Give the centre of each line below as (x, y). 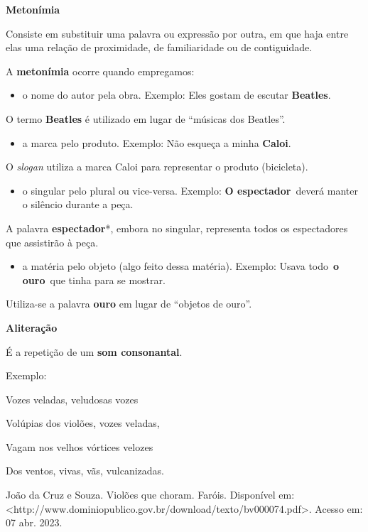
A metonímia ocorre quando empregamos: (100, 71)
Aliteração (32, 327)
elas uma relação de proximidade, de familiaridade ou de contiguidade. (159, 47)
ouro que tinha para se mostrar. (94, 279)
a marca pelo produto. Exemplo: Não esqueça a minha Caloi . (157, 142)
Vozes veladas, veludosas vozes (72, 399)
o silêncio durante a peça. (78, 204)
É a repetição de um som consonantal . (94, 351)
